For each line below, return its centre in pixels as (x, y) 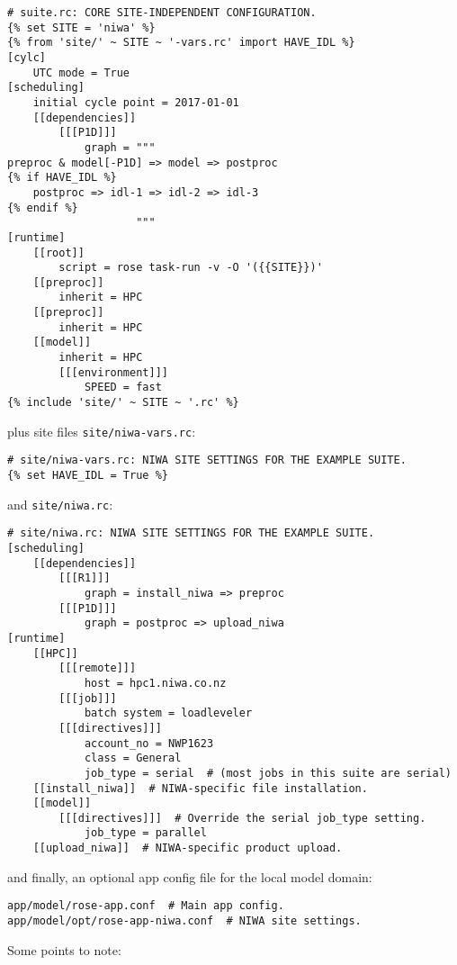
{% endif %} (43, 207)
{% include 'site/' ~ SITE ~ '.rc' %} (123, 403)
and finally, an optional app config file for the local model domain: (190, 876)
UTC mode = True (81, 72)
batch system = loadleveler (168, 713)
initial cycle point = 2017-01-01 (136, 102)
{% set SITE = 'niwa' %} (81, 27)
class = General (133, 758)
